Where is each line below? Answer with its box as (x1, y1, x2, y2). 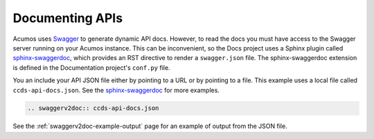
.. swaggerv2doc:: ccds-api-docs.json (27, 104, 159, 112)
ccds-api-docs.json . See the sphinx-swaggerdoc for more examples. (12, 86, 220, 94)
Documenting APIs (12, 10, 123, 26)
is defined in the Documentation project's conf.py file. (12, 63, 170, 72)
